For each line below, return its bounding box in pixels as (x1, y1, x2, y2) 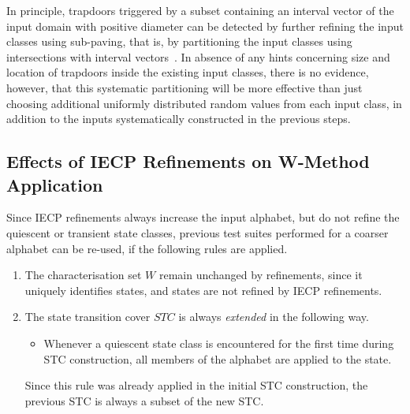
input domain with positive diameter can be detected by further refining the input (6, 17, 404, 34)
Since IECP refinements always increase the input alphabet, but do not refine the (6, 209, 400, 226)
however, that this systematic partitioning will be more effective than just (6, 79, 363, 95)
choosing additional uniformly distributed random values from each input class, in (6, 95, 402, 111)
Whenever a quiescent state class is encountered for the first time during (43, 334, 394, 351)
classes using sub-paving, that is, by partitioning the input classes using (6, 33, 352, 50)
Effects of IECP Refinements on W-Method (6, 149, 370, 173)
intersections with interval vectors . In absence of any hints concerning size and (6, 48, 390, 65)
